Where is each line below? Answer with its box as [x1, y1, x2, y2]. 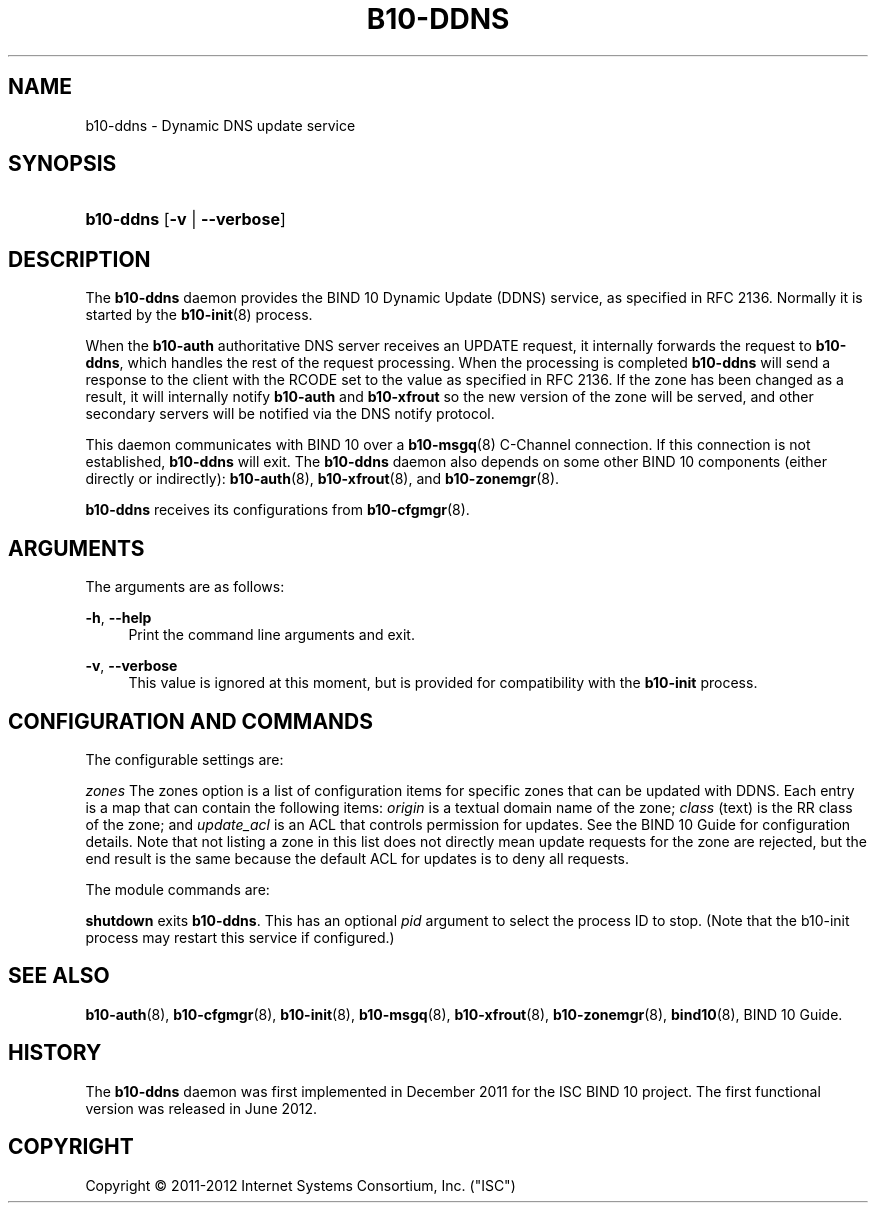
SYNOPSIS [8, 151, 117, 177]
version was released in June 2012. [85, 1099, 318, 1117]
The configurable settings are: [85, 750, 284, 768]
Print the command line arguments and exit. [128, 626, 415, 644]
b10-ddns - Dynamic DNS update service [85, 116, 356, 134]
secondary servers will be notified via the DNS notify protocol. [85, 405, 495, 423]
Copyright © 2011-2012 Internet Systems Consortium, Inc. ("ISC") [85, 1176, 516, 1194]
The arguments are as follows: [85, 578, 285, 596]
